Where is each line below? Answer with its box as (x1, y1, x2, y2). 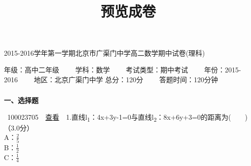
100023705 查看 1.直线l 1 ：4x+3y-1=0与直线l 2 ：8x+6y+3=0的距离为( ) (7, 111, 248, 123)
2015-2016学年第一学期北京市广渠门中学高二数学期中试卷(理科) (4, 48, 205, 58)
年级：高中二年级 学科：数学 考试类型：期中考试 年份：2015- (4, 64, 241, 74)
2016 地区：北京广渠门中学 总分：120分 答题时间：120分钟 (4, 74, 218, 84)
